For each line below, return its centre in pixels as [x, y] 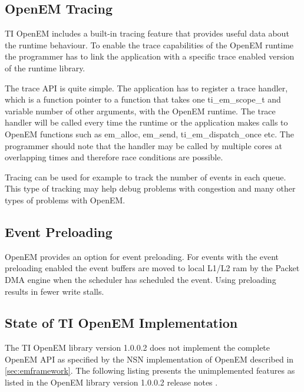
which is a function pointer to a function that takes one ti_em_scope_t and [143, 99]
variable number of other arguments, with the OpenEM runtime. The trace [140, 111]
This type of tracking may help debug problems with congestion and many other [150, 188]
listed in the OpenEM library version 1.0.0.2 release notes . [111, 382]
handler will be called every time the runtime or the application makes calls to [146, 122]
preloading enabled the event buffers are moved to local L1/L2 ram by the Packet [152, 268]
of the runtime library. [45, 67]
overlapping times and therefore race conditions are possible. [114, 157]
